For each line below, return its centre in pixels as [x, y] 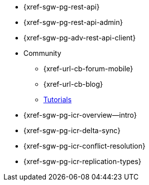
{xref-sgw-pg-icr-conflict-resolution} [84, 146]
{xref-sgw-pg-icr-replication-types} [82, 161]
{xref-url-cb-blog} [73, 84]
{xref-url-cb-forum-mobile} [88, 69]
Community [42, 53]
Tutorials [58, 99]
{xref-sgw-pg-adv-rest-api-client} [80, 38]
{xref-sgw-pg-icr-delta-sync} [72, 130]
